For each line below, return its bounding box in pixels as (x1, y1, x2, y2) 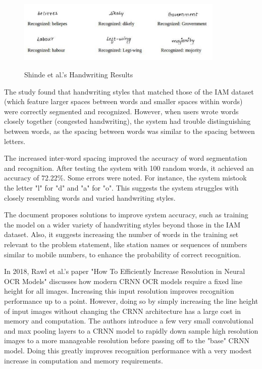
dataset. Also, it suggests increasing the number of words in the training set (4, 229, 239, 240)
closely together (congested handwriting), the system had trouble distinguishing (4, 116, 251, 126)
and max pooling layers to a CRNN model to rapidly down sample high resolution (4, 325, 258, 336)
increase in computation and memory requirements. (4, 355, 163, 365)
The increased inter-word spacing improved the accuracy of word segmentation (4, 153, 247, 163)
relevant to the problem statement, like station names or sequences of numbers (4, 239, 247, 249)
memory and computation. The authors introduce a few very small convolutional (4, 315, 254, 326)
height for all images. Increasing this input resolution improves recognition (4, 286, 234, 296)
